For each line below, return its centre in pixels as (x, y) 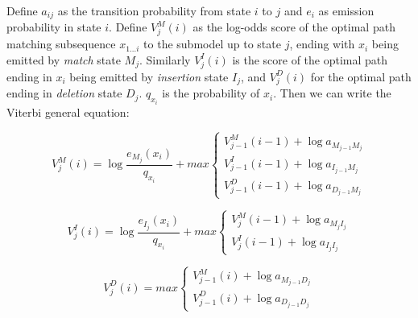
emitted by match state (64, 59)
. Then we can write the (332, 93)
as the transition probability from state (154, 10)
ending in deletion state (64, 93)
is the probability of (211, 93)
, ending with (322, 44)
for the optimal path (361, 76)
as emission (346, 10)
